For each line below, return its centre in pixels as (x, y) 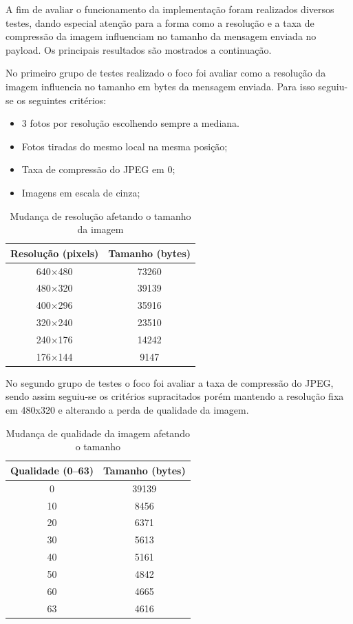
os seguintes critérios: (62, 100)
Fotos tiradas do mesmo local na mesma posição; (125, 146)
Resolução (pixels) (55, 253)
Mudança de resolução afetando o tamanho (100, 215)
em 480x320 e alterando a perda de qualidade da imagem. (127, 410)
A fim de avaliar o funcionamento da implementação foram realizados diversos (170, 9)
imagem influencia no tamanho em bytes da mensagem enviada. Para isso (160, 86)
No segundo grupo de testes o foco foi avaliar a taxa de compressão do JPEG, (170, 382)
